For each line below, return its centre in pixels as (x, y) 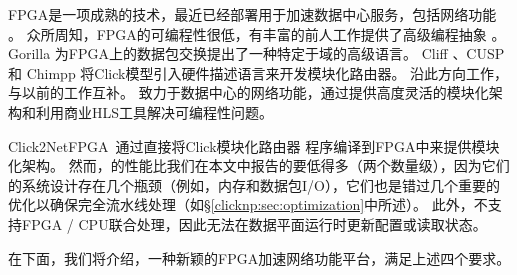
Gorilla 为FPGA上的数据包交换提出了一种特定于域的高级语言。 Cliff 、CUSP (256, 53)
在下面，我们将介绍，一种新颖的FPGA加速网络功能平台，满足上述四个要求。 (259, 257)
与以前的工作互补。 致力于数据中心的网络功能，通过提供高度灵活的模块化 (248, 92)
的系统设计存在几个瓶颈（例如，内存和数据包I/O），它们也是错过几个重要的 (254, 184)
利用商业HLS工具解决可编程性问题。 (154, 111)
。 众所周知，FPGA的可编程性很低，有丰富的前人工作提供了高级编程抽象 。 (257, 33)
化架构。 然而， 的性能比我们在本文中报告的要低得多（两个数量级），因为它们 (259, 165)
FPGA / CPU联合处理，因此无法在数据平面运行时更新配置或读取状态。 (254, 223)
